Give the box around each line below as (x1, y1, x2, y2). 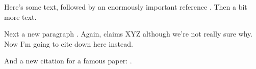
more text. (4, 11, 37, 22)
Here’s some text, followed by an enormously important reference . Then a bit (4, 2, 247, 12)
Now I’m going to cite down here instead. (4, 38, 133, 49)
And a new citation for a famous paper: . (4, 55, 132, 66)
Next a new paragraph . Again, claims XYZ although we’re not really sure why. (4, 28, 253, 39)
